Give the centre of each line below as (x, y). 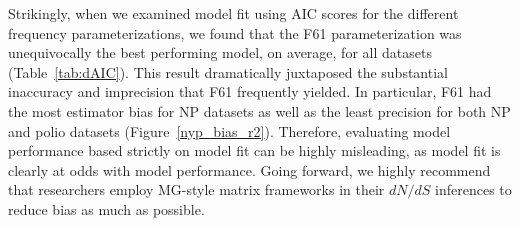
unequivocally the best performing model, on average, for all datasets (220, 52)
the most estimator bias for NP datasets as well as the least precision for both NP (259, 110)
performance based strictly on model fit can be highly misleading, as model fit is (254, 150)
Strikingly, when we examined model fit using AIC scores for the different (233, 13)
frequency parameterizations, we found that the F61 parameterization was (235, 32)
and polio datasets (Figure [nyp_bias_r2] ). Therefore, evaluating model (229, 130)
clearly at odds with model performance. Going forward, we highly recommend (249, 169)
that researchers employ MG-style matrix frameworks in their (196, 189)
